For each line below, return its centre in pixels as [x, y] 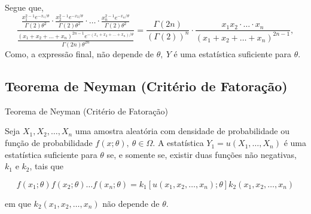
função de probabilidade [49, 143]
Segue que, [24, 7]
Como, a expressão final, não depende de [80, 54]
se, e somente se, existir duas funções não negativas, [202, 154]
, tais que [46, 166]
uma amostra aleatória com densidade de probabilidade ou [182, 131]
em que [18, 203]
